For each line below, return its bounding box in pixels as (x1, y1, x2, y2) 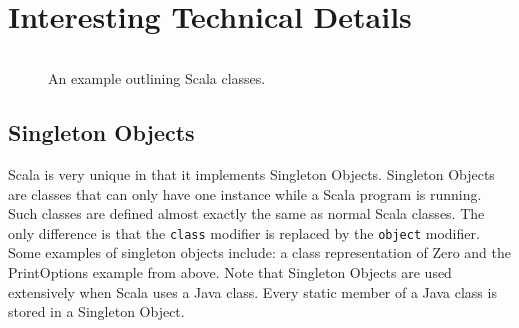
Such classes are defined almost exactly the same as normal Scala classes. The (8, 203, 485, 224)
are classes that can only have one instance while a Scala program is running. (8, 183, 482, 204)
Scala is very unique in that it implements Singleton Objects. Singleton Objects (8, 163, 495, 184)
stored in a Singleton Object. (8, 301, 185, 322)
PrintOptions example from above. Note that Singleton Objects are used (8, 261, 452, 282)
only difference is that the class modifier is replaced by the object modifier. (8, 222, 480, 243)
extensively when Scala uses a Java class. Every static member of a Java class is (8, 281, 497, 302)
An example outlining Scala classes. (48, 68, 266, 89)
